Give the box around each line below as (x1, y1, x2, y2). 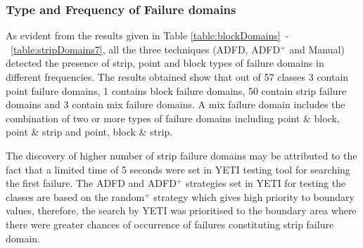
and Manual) (289, 41, 345, 56)
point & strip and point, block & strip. (6, 124, 173, 139)
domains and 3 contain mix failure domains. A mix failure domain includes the (6, 97, 345, 112)
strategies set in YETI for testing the (185, 176, 346, 190)
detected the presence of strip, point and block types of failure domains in (6, 56, 324, 70)
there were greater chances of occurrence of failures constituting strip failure (6, 216, 334, 231)
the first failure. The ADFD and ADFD (6, 176, 177, 190)
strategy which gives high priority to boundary (153, 189, 355, 204)
